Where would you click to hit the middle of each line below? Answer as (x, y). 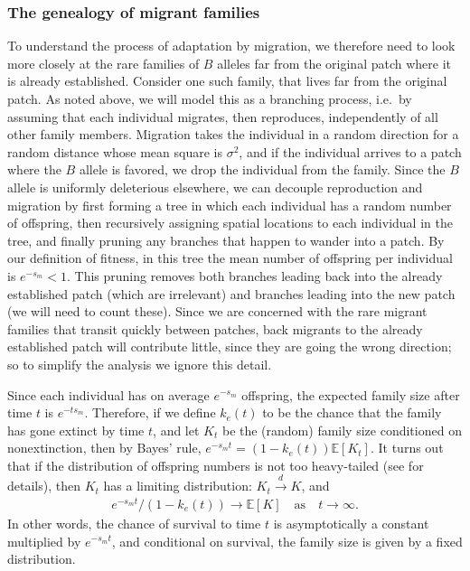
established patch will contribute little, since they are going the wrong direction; (230, 346)
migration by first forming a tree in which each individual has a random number (230, 205)
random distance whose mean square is (115, 151)
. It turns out (407, 448)
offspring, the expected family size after (351, 394)
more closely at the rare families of (103, 63)
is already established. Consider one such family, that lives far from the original (227, 81)
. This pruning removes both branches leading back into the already (254, 275)
